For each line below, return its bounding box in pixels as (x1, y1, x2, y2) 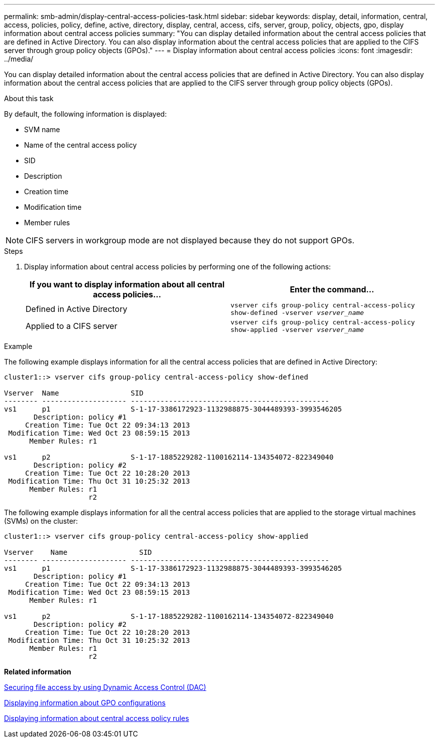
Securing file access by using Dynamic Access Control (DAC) (4, 683, 206, 691)
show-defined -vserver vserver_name (231, 309, 364, 316)
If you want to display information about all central (29, 279, 225, 289)
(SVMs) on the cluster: (4, 517, 78, 525)
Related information (4, 667, 72, 676)
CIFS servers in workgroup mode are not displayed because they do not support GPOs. (26, 235, 355, 245)
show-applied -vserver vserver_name (231, 326, 364, 333)
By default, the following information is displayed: (4, 110, 167, 118)
